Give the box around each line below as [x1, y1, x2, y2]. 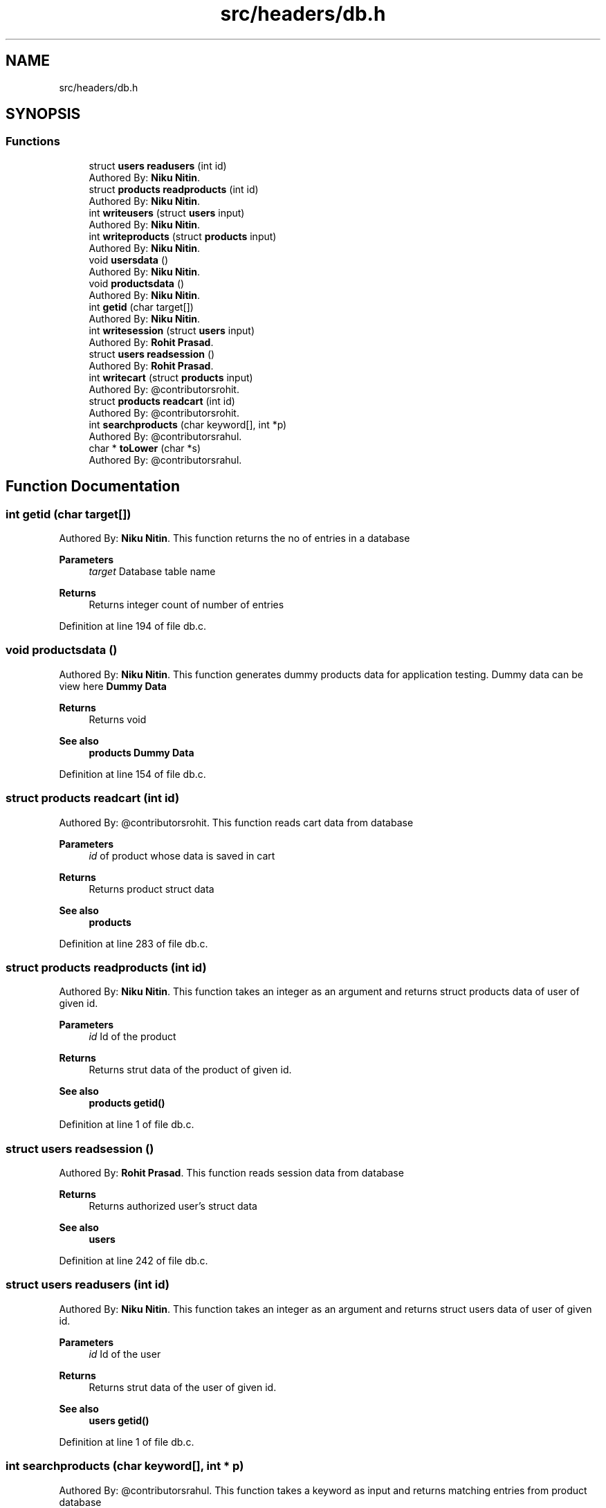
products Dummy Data [89, 746, 194, 758]
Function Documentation [6, 478, 180, 496]
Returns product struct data [89, 882, 214, 895]
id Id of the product [89, 1030, 176, 1043]
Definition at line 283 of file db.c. [59, 937, 208, 950]
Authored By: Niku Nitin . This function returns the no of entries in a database [59, 532, 410, 545]
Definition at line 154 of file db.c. [59, 767, 206, 780]
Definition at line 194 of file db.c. [59, 620, 207, 633]
